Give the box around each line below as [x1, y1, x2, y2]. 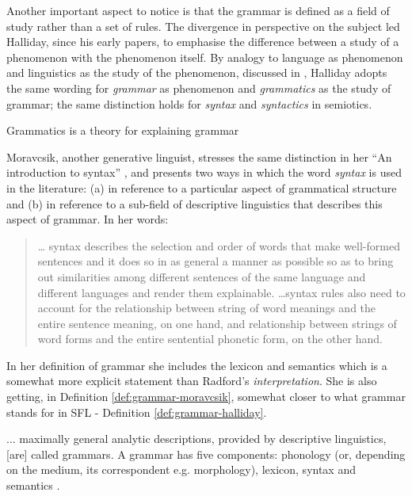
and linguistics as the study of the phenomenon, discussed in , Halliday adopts [6, 64, 387, 81]
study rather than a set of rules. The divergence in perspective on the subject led [6, 17, 400, 34]
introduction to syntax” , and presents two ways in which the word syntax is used [6, 164, 402, 181]
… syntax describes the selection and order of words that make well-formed [37, 237, 400, 254]
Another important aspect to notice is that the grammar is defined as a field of [6, 2, 390, 18]
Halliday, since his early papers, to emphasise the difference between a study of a [6, 33, 399, 50]
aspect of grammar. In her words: [6, 211, 169, 227]
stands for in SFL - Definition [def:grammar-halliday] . [6, 403, 267, 420]
